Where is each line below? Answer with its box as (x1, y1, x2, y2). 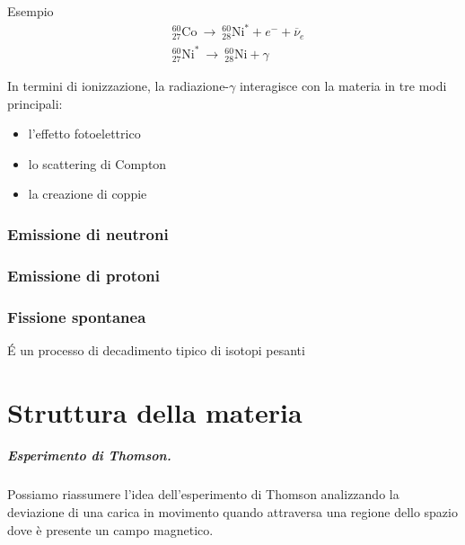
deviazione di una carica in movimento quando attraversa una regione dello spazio (7, 502, 458, 521)
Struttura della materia (7, 393, 303, 430)
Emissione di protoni (7, 264, 161, 286)
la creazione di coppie (28, 184, 147, 203)
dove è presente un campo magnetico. (7, 520, 214, 539)
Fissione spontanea (7, 305, 146, 327)
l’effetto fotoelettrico (28, 124, 141, 143)
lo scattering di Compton (28, 154, 167, 173)
